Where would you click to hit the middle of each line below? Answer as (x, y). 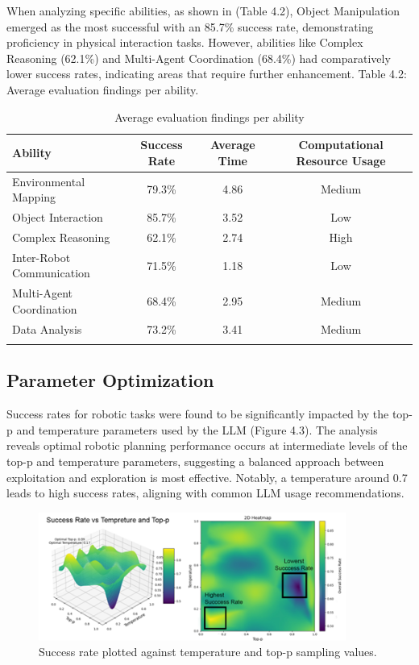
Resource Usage (341, 160)
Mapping (34, 197)
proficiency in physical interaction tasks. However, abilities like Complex (185, 42)
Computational (341, 145)
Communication (51, 273)
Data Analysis (47, 328)
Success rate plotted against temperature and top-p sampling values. (208, 652)
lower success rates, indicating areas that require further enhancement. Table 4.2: (207, 74)
